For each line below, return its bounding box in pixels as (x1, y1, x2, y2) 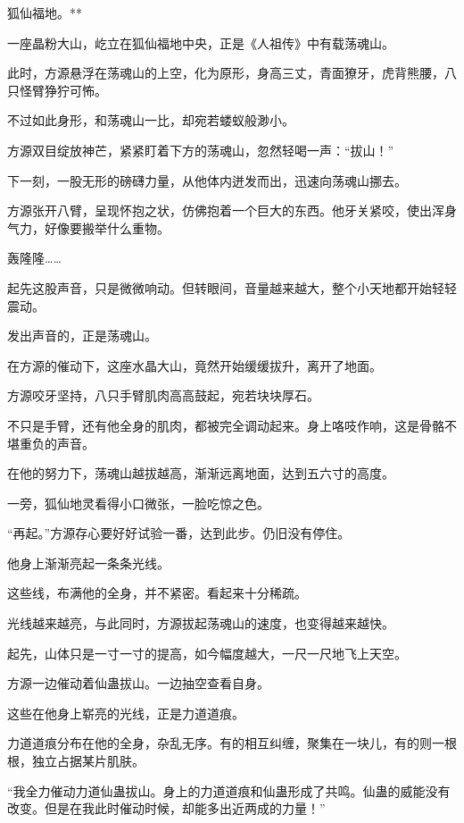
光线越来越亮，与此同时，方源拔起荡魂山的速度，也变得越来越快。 (7, 614, 394, 633)
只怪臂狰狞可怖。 (7, 80, 107, 99)
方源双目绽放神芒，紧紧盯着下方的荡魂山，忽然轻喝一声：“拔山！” (7, 140, 394, 159)
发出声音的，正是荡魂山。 (7, 326, 157, 345)
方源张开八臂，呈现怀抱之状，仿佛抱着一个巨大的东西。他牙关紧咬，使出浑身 (7, 201, 457, 220)
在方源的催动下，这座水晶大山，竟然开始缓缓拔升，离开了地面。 (7, 356, 382, 374)
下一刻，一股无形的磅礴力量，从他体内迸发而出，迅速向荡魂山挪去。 (7, 171, 407, 189)
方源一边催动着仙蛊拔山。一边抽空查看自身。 (7, 674, 269, 693)
